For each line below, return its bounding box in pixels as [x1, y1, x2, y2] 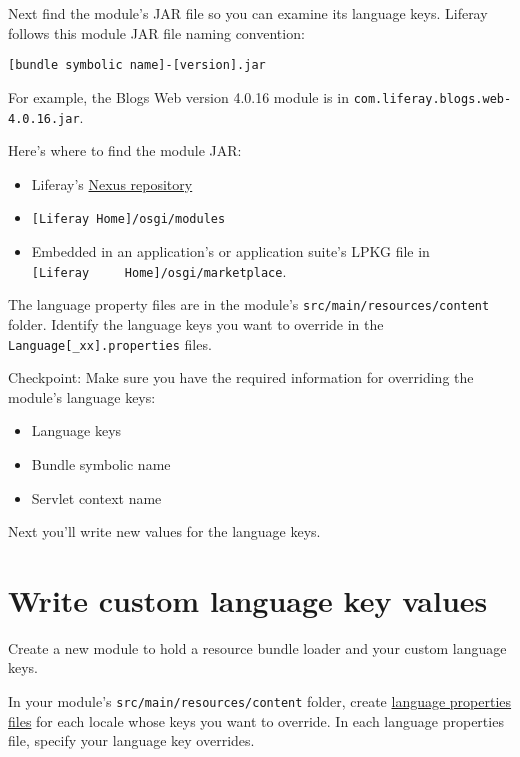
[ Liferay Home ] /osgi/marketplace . [31, 260, 287, 281]
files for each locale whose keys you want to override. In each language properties [8, 710, 504, 731]
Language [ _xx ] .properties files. [8, 333, 212, 354]
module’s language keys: [8, 386, 156, 407]
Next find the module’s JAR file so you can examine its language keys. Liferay [8, 3, 488, 23]
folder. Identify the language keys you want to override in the [8, 313, 384, 334]
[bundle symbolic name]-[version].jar [8, 58, 266, 73]
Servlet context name [31, 487, 162, 508]
